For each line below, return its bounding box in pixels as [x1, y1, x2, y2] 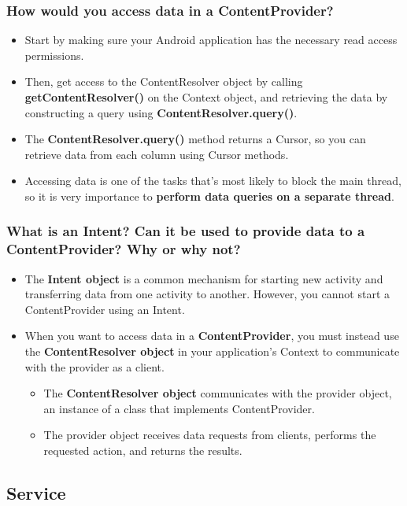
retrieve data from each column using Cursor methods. [24, 146, 289, 162]
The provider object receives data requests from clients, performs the [43, 427, 376, 443]
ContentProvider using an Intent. [24, 301, 185, 317]
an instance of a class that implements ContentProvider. [43, 400, 315, 416]
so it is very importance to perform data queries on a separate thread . [24, 187, 394, 204]
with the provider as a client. [24, 358, 165, 375]
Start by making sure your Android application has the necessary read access [24, 31, 398, 48]
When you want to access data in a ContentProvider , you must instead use [24, 327, 399, 344]
